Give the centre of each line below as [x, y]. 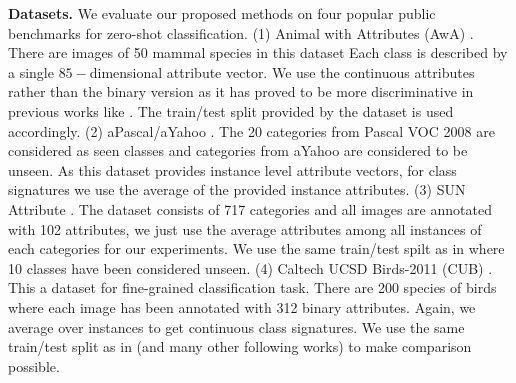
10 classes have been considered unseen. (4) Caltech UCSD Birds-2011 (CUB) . [250, 267]
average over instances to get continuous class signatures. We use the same [236, 326]
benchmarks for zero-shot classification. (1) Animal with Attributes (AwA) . [241, 32]
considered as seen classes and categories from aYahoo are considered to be [238, 150]
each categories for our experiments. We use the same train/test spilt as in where [256, 248]
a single [31, 71]
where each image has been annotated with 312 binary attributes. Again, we [242, 306]
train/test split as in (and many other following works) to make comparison [240, 346]
